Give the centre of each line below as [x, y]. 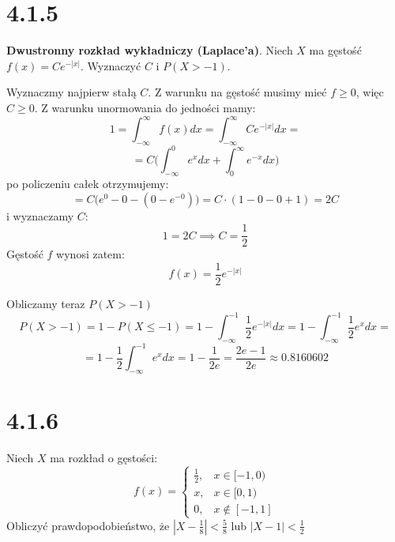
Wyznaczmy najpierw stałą [71, 92]
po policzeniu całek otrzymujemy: [88, 184]
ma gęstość [335, 50]
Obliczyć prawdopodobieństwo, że [88, 525]
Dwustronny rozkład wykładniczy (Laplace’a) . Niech [150, 50]
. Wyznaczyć [111, 65]
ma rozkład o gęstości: [104, 458]
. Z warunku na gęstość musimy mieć [237, 92]
